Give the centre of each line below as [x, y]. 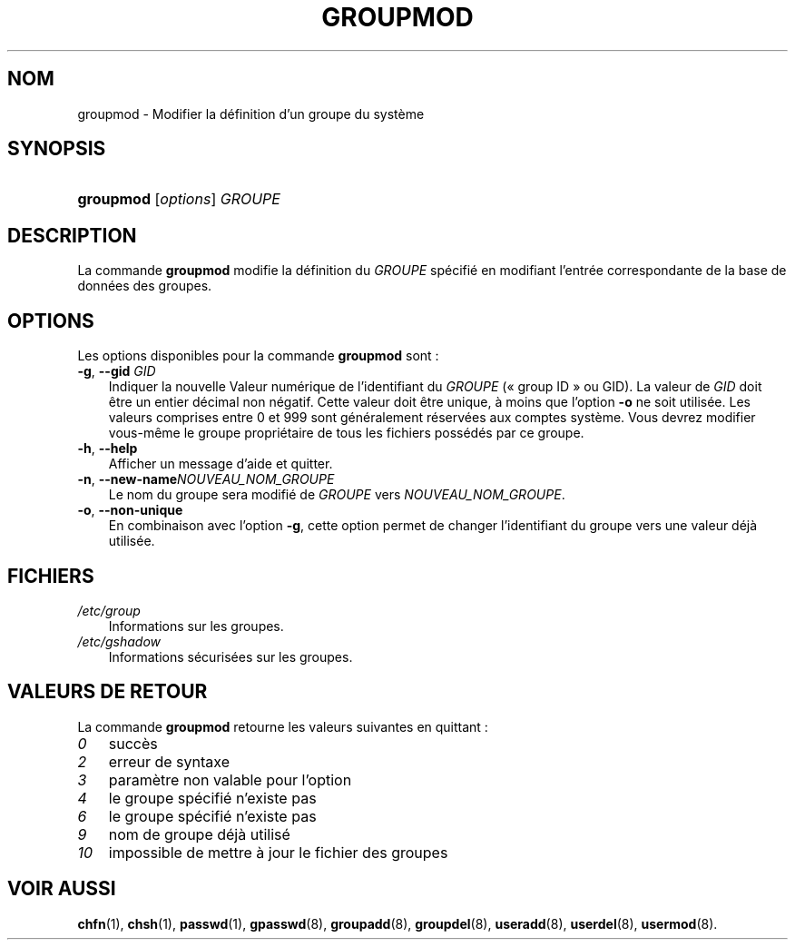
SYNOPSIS [57, 149]
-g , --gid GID [117, 371]
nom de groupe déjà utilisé [199, 834]
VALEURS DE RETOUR [108, 692]
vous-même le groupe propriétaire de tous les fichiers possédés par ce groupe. [346, 433]
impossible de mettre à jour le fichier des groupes [278, 852]
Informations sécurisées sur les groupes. [231, 656]
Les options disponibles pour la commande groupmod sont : [258, 356]
